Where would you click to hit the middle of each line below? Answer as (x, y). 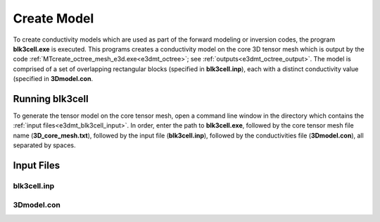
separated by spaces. (45, 145)
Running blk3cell (51, 99)
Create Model (53, 18)
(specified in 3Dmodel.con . (53, 79)
